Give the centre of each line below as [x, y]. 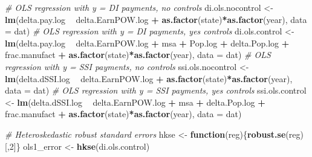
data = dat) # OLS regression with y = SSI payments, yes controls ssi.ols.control [156, 90]
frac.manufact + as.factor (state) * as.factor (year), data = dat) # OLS [138, 55]
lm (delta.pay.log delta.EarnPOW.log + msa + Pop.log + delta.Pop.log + [147, 43]
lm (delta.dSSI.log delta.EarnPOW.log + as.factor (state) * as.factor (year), [149, 78]
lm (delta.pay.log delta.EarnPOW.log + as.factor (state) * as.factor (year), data [156, 19]
